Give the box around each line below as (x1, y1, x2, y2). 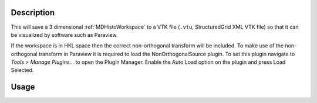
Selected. (11, 67, 34, 74)
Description (11, 8, 55, 18)
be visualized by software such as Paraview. (11, 31, 118, 38)
